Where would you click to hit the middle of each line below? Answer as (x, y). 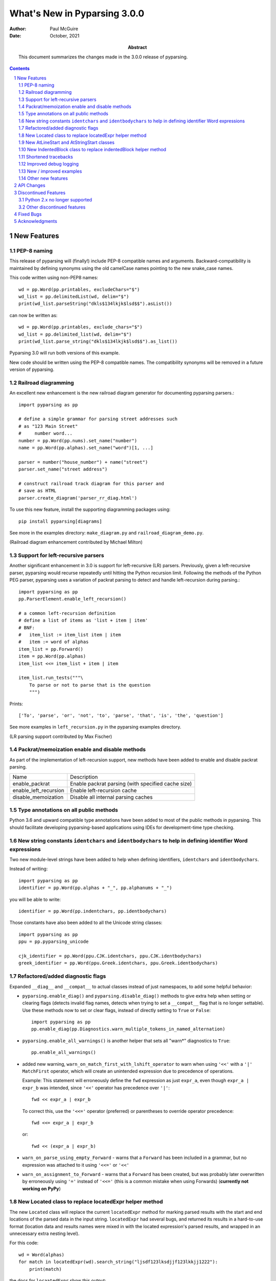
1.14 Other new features (43, 178)
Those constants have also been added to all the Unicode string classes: (86, 923)
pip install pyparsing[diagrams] (60, 521)
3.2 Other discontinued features (52, 207)
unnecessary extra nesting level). (44, 1234)
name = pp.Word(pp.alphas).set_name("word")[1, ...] (86, 448)
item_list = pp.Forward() (51, 649)
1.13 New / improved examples (50, 171)
